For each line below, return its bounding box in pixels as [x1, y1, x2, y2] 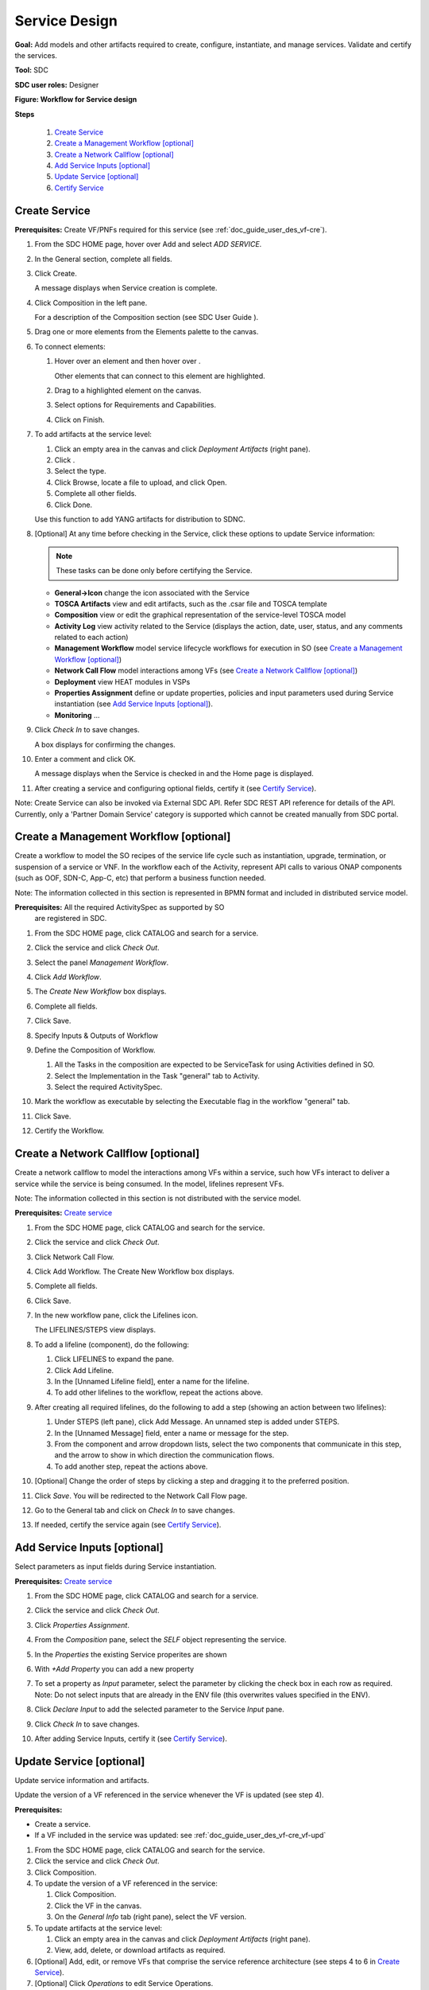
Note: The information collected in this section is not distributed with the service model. [14, 1193, 302, 1203]
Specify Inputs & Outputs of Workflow [34, 1031, 159, 1040]
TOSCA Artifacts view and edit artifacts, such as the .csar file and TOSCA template [54, 599, 327, 608]
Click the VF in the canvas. [54, 1901, 142, 1910]
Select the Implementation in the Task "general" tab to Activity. [54, 1071, 260, 1080]
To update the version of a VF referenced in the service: [34, 1879, 218, 1888]
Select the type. [54, 466, 106, 476]
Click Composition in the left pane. [34, 298, 148, 307]
